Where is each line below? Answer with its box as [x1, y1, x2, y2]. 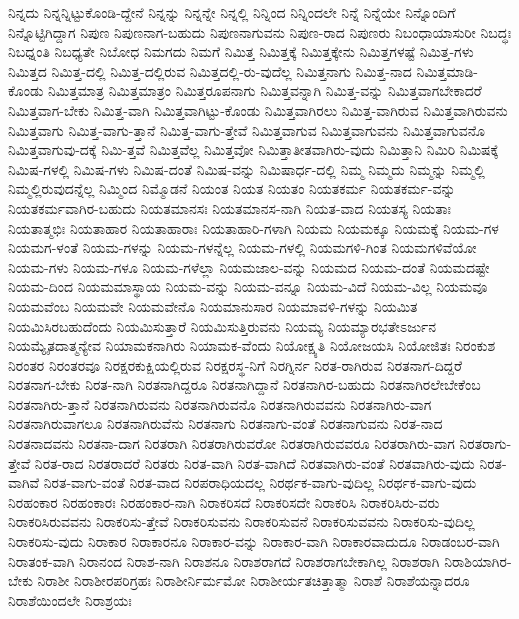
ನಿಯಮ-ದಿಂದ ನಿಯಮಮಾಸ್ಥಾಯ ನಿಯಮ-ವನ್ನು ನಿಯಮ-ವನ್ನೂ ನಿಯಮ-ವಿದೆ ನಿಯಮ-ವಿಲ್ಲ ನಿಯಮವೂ [8, 276, 488, 297]
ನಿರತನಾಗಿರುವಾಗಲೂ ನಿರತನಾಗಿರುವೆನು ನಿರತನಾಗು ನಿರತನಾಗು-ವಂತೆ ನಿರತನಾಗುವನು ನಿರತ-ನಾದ [8, 413, 443, 434]
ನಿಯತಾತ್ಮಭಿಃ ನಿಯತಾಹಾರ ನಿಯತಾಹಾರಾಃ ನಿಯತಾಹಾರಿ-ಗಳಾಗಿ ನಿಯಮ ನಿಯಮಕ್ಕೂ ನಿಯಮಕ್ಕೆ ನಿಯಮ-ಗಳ [8, 217, 499, 238]
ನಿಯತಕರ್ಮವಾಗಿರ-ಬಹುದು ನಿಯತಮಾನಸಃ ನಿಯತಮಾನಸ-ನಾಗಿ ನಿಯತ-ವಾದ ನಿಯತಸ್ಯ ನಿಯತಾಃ [8, 197, 452, 218]
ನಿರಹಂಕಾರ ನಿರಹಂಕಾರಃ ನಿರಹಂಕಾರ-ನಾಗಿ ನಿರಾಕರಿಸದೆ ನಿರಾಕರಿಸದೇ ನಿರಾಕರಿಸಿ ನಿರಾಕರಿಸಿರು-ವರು [8, 491, 440, 512]
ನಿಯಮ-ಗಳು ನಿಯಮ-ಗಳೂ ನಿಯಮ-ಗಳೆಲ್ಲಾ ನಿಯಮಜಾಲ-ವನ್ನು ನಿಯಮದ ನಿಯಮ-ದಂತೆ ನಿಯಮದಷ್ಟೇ [8, 256, 490, 277]
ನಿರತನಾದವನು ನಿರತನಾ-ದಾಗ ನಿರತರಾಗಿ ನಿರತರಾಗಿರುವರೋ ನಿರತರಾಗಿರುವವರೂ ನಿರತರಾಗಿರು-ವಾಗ [8, 433, 455, 454]
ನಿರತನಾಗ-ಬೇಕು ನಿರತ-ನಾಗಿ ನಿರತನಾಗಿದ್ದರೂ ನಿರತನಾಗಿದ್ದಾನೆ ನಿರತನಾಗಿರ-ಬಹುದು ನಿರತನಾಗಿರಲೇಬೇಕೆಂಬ [8, 374, 481, 395]
